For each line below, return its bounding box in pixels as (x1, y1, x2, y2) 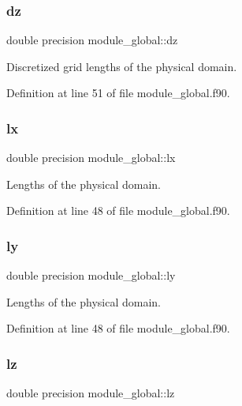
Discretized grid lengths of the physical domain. (6, 58, 237, 74)
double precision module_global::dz (6, 32, 178, 48)
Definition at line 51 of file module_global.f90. (6, 85, 230, 101)
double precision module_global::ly (6, 267, 176, 284)
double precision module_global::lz (6, 385, 175, 401)
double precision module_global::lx (6, 149, 176, 166)
